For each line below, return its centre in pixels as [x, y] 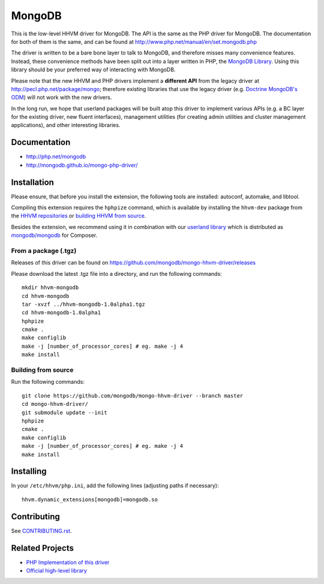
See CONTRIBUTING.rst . [41, 531]
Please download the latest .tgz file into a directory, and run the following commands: [116, 273]
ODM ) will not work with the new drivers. [61, 97]
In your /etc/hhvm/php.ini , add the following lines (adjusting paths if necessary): [115, 486]
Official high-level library [56, 571]
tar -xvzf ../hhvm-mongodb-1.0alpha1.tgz [83, 304]
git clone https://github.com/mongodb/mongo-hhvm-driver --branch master [133, 395]
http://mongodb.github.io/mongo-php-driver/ [82, 165]
